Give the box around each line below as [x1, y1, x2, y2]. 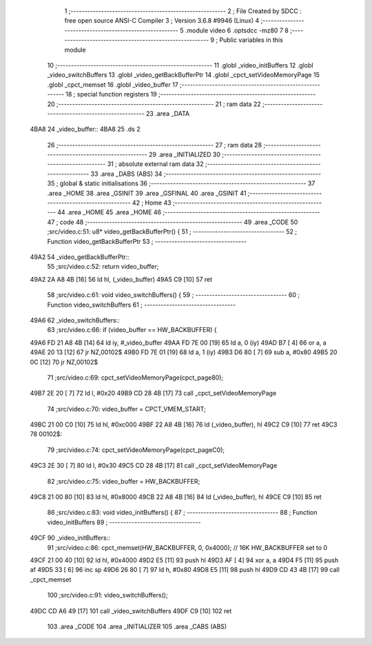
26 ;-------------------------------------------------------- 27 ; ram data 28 [47, 141, 262, 149]
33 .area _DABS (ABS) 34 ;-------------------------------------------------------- [90, 170, 322, 178]
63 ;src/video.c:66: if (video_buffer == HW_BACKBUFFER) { [47, 326, 217, 334]
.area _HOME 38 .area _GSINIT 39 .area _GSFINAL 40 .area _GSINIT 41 [47, 189, 247, 197]
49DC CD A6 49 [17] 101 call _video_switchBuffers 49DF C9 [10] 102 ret [30, 606, 232, 615]
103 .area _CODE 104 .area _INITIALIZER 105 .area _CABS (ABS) [47, 622, 227, 631]
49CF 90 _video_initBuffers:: [30, 534, 110, 542]
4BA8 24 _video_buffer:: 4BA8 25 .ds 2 [30, 125, 141, 134]
